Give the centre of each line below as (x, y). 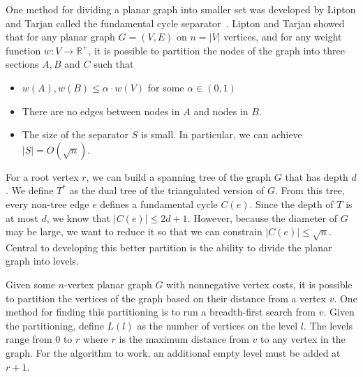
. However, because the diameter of (262, 217)
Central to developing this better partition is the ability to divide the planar (169, 247)
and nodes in (221, 111)
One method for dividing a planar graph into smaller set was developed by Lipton (181, 9)
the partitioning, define (55, 325)
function (23, 50)
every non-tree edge (47, 204)
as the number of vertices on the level (217, 325)
